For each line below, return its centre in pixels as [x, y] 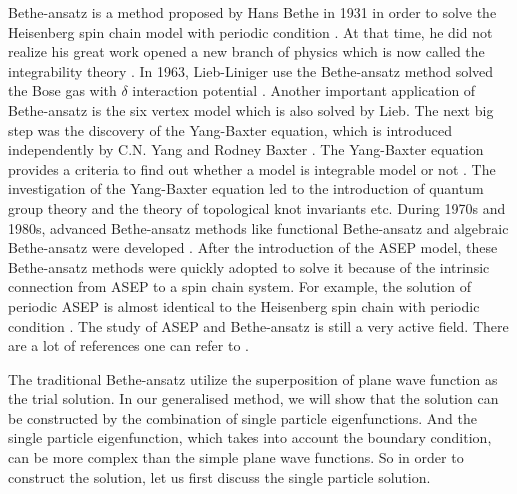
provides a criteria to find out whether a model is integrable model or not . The [252, 168]
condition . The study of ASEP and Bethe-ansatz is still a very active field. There [258, 325]
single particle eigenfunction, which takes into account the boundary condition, [250, 437]
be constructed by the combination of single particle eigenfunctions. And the [242, 417]
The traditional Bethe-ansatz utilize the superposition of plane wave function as [253, 378]
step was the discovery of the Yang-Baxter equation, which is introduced [230, 129]
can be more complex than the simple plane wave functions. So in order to [236, 457]
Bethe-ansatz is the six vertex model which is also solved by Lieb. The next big [251, 109]
